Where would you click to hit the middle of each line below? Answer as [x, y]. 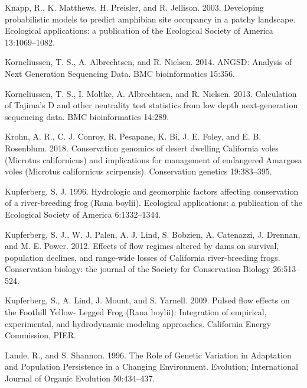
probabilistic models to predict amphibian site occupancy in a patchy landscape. [150, 19]
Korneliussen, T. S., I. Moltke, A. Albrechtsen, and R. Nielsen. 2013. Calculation [151, 93]
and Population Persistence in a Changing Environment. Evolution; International [151, 366]
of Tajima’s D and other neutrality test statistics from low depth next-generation [151, 105]
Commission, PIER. [40, 335]
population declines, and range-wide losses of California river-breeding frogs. [143, 257]
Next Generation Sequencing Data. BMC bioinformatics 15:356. [120, 73]
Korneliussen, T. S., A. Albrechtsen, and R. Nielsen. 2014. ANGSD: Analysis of [148, 62]
